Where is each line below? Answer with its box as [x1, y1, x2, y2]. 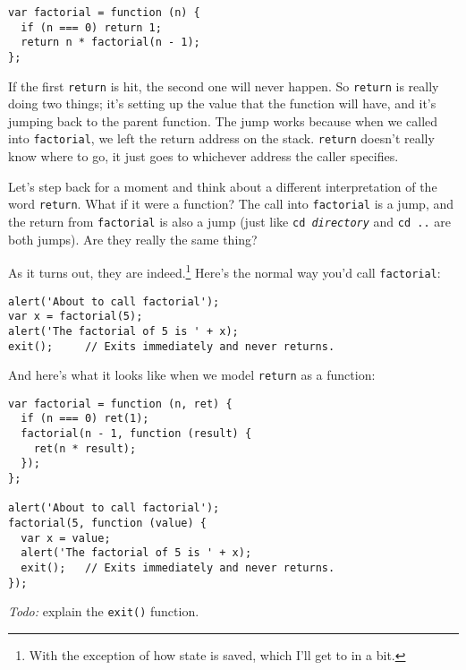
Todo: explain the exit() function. [8, 602, 199, 621]
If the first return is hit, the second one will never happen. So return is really [8, 76, 439, 95]
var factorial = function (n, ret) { [8, 397, 233, 410]
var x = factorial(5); [8, 310, 143, 323]
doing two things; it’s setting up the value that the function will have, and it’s [8, 94, 436, 113]
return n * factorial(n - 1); [21, 36, 200, 49]
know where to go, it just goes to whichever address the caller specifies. [8, 147, 399, 166]
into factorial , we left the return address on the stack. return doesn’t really [8, 129, 435, 148]
